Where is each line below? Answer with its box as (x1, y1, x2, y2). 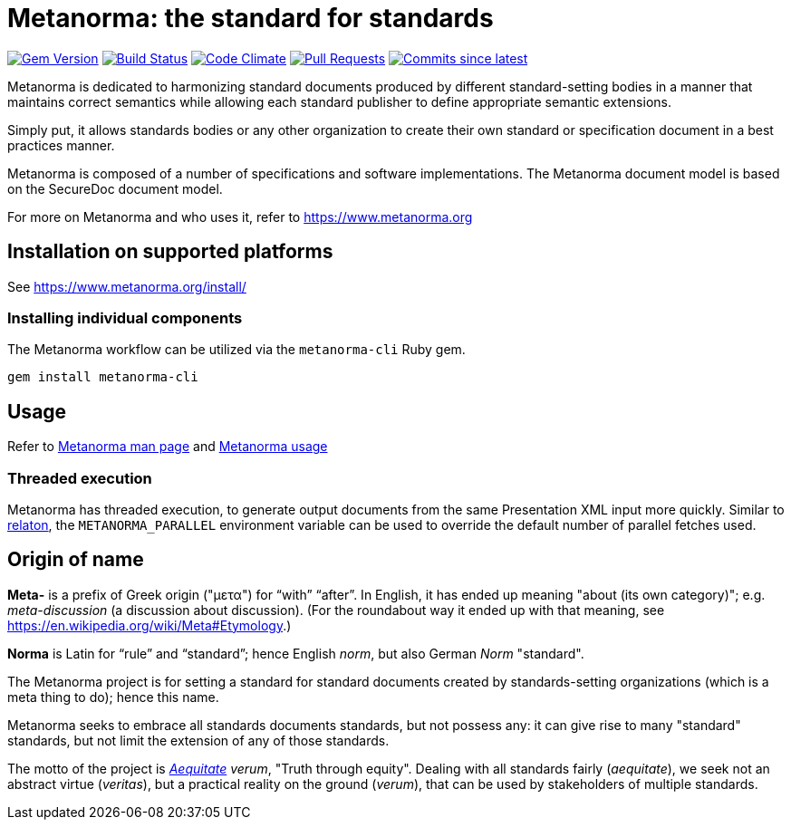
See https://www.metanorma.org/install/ (7, 278, 246, 294)
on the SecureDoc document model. (7, 180, 223, 197)
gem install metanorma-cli (7, 370, 198, 385)
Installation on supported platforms (7, 240, 333, 264)
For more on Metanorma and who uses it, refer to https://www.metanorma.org (7, 208, 473, 225)
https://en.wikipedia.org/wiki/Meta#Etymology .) (7, 617, 292, 633)
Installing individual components (7, 308, 243, 327)
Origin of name (7, 548, 144, 572)
